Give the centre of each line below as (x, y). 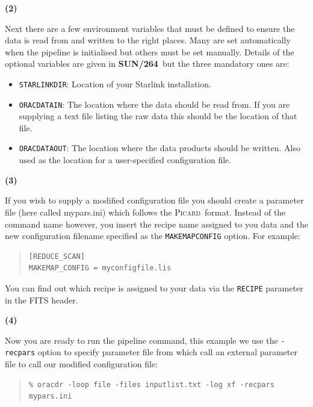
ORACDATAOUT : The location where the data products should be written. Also (160, 148)
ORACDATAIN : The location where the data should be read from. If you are (154, 104)
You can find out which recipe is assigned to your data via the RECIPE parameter (154, 287)
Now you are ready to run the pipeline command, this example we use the (141, 340)
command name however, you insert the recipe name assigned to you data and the (156, 224)
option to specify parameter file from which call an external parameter (167, 352)
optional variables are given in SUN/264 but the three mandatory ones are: (147, 64)
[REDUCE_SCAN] (57, 256)
